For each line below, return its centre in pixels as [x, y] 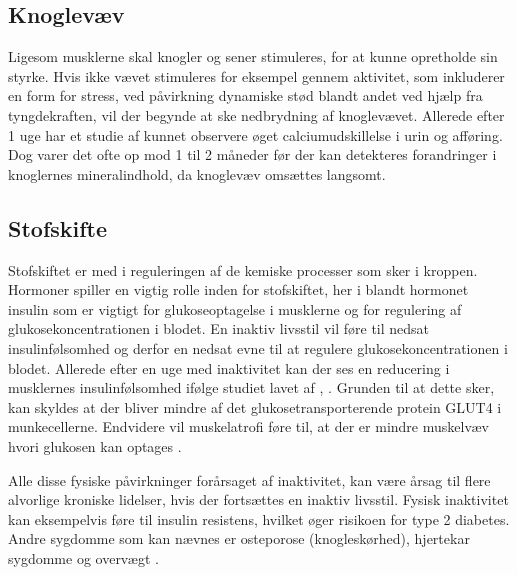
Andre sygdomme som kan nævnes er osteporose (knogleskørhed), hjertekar [239, 538]
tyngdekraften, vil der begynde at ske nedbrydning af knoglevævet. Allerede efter [256, 114]
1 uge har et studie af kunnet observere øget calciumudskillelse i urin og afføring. [255, 134]
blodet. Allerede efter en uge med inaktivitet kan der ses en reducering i [229, 367]
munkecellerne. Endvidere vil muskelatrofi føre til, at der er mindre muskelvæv [248, 426]
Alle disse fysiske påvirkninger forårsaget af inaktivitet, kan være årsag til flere [249, 479]
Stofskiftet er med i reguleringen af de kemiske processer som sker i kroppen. [243, 269]
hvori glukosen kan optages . [95, 445]
